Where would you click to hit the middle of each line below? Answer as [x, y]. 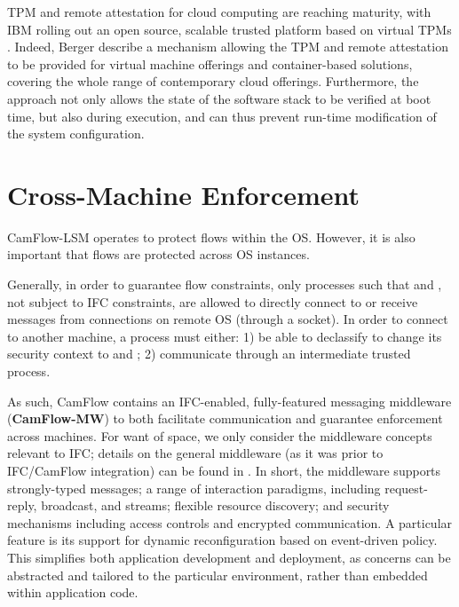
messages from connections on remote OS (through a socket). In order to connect [228, 319]
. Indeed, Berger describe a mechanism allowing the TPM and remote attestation [228, 47]
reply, [22, 505]
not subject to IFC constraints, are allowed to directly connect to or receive [213, 301]
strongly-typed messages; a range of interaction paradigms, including [194, 488]
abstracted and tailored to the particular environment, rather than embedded [218, 575]
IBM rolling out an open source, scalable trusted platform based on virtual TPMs [229, 29]
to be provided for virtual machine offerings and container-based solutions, [210, 63]
